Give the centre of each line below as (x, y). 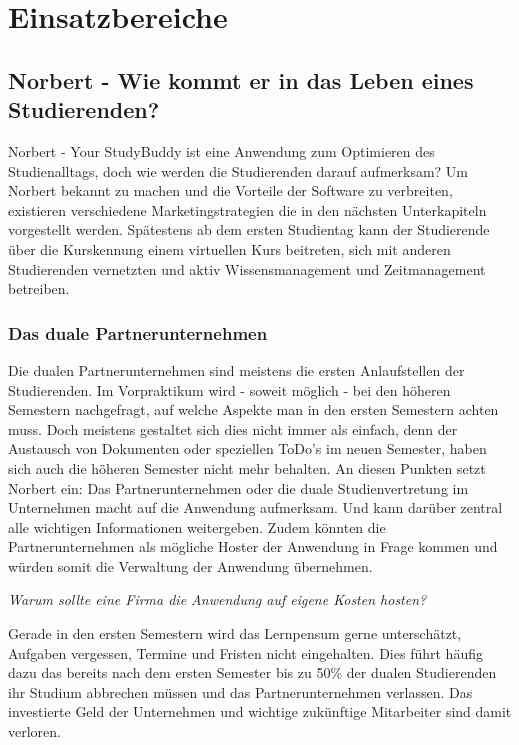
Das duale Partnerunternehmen (138, 332)
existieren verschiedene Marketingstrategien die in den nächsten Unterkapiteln (247, 209)
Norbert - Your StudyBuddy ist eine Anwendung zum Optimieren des (221, 150)
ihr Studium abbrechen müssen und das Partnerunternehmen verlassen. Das (240, 691)
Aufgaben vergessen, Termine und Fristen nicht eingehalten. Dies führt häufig (245, 652)
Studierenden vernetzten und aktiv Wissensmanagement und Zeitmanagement (247, 268)
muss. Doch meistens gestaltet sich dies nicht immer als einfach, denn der (233, 428)
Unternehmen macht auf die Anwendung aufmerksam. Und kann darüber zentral (255, 507)
